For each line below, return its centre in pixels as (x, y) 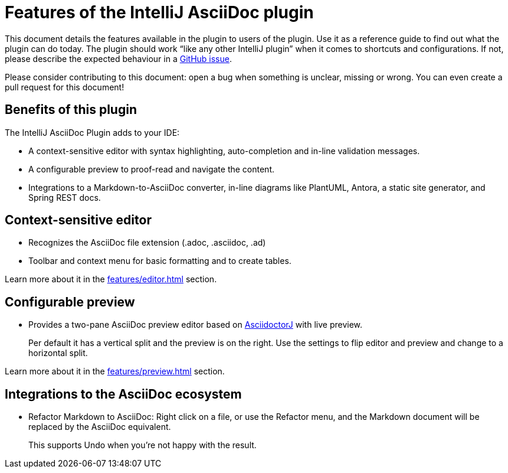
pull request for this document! (65, 87)
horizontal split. (58, 353)
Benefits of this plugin (71, 110)
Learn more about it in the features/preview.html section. (115, 371)
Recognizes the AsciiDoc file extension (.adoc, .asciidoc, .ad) (147, 243)
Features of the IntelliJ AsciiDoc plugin (159, 12)
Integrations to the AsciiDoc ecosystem (123, 394)
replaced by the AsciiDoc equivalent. (100, 427)
